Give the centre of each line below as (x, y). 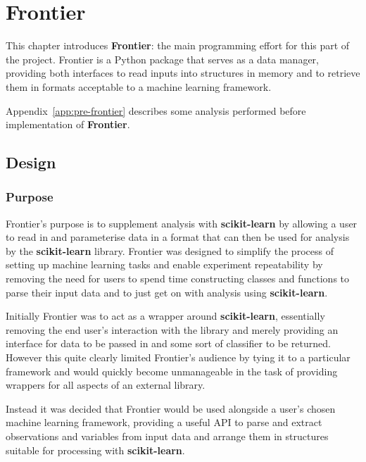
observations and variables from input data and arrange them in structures (167, 436)
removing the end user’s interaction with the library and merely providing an (172, 329)
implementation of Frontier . (68, 124)
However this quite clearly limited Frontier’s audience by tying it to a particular (178, 357)
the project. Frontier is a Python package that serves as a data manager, (162, 59)
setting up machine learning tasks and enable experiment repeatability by (164, 264)
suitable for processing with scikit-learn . (95, 450)
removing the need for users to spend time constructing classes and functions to (178, 279)
